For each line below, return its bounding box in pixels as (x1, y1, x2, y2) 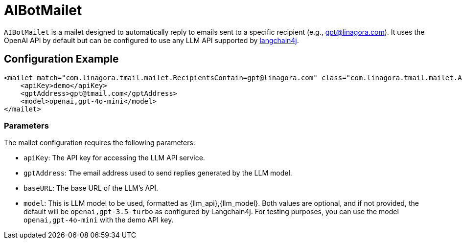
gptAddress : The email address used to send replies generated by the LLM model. (23, 169, 292, 177)
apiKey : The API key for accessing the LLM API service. (23, 154, 205, 162)
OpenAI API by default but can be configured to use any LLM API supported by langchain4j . (4, 36, 299, 44)
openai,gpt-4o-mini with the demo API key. (23, 216, 174, 224)
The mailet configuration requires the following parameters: (4, 138, 195, 147)
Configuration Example (4, 53, 119, 66)
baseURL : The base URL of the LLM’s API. (23, 184, 158, 193)
